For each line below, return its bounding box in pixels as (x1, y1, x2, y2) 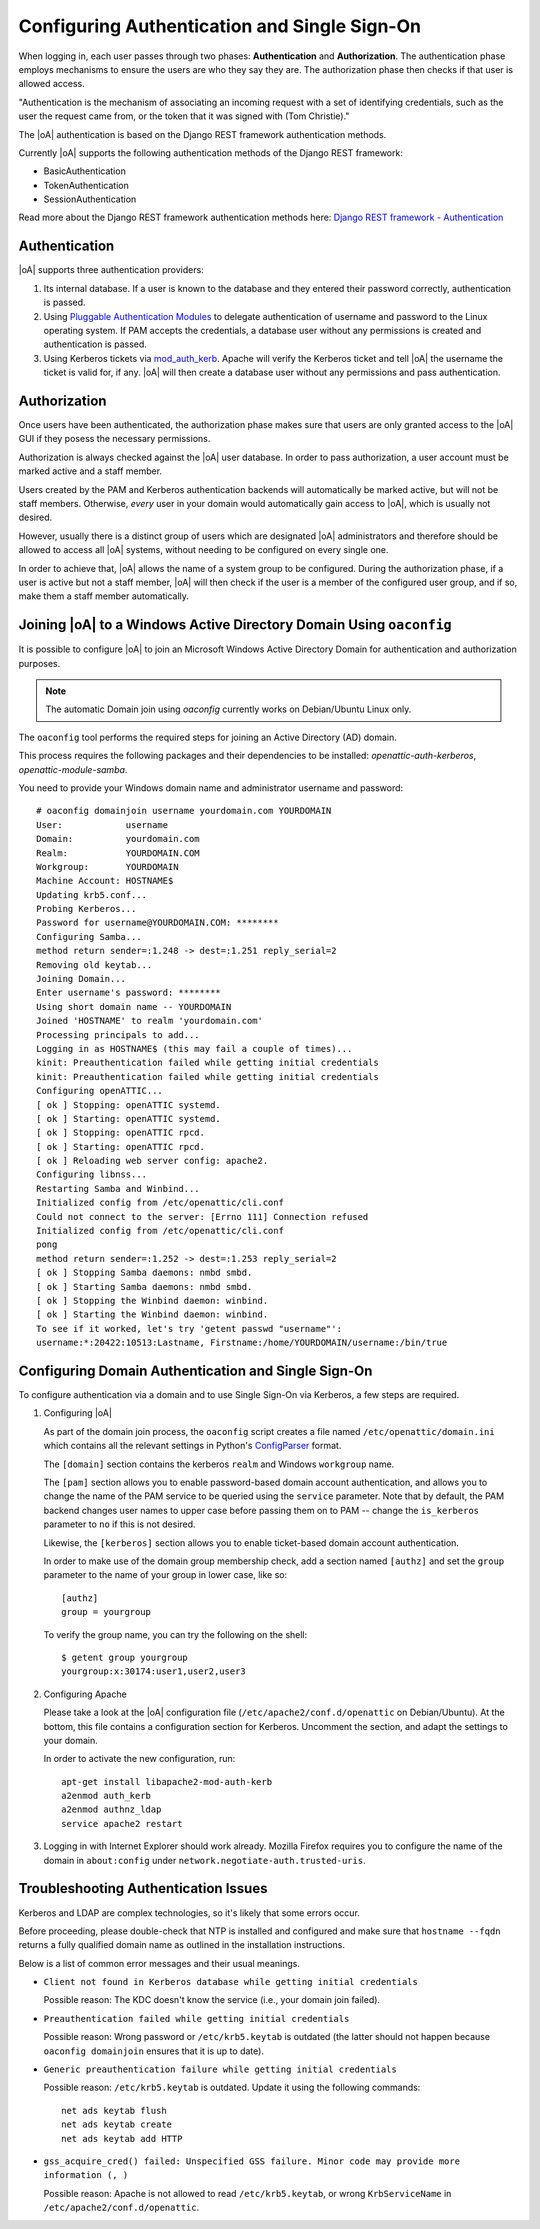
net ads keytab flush (61, 2105, 167, 2116)
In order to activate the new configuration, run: (43, 1753, 236, 1765)
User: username (36, 819, 169, 830)
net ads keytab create (61, 2119, 173, 2130)
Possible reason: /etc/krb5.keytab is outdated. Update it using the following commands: (43, 2081, 421, 2094)
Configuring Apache (43, 1688, 127, 1700)
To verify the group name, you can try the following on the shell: (43, 1628, 308, 1640)
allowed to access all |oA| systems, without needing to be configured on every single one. (18, 544, 389, 556)
